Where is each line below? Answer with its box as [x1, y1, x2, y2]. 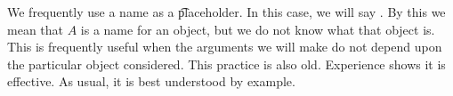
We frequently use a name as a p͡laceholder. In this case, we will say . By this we [7, 3, 446, 20]
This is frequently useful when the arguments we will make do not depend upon [7, 37, 442, 56]
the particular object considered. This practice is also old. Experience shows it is [7, 54, 446, 73]
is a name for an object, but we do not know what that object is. [80, 20, 435, 38]
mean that [7, 20, 63, 38]
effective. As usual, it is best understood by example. [7, 72, 295, 91]
